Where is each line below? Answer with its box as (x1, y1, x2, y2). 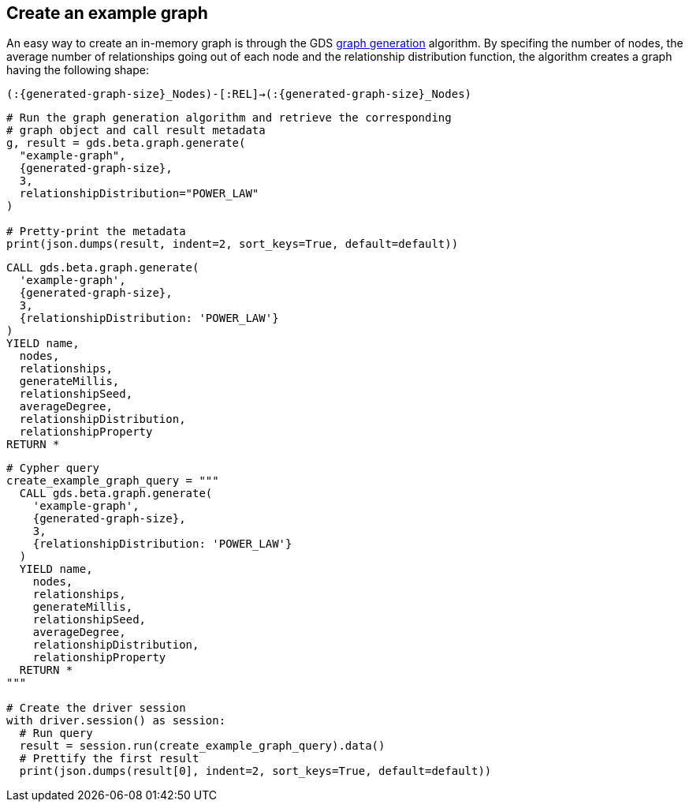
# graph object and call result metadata (6, 124, 266, 137)
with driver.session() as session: (6, 714, 226, 728)
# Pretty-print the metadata (6, 225, 186, 238)
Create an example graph (6, 3, 208, 23)
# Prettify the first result (19, 752, 199, 765)
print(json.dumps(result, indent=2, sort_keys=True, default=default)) (6, 238, 459, 251)
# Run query (19, 727, 93, 740)
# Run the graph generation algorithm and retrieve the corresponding (6, 111, 452, 125)
